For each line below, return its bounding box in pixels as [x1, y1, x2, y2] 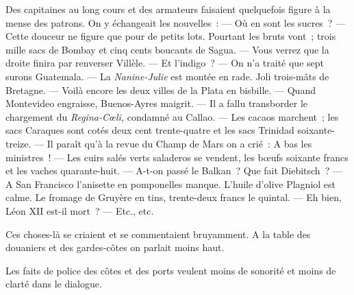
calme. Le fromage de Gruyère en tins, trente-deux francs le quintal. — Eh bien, [5, 190, 342, 204]
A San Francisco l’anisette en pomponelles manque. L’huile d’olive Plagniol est [5, 176, 336, 191]
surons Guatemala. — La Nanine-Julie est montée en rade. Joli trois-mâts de [5, 69, 329, 83]
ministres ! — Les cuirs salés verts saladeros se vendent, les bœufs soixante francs [5, 150, 349, 164]
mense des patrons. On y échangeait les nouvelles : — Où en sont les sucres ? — [5, 15, 346, 29]
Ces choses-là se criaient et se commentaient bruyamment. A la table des [5, 226, 311, 241]
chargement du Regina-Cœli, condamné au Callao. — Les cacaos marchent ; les [5, 109, 339, 123]
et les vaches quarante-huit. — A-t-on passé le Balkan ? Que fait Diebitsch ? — [5, 163, 342, 178]
